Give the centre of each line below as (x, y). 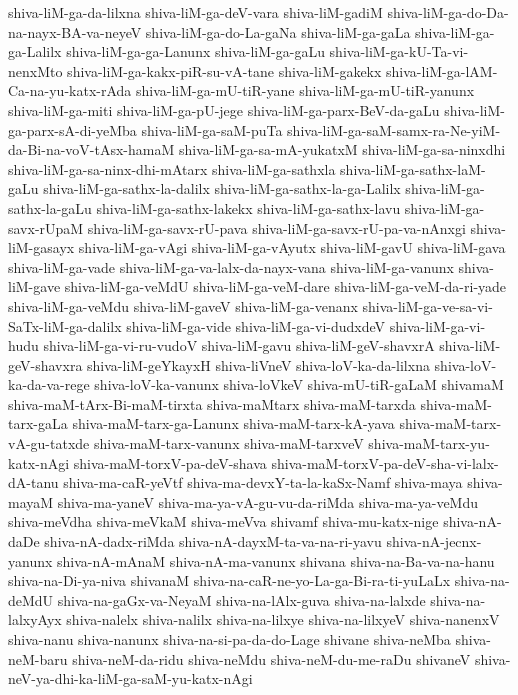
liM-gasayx (41, 247)
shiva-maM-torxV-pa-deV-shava (170, 462)
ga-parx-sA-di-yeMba (72, 129)
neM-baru (38, 658)
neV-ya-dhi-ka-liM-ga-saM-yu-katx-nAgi (130, 678)
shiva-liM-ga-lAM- (442, 70)
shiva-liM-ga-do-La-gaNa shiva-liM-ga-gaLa (278, 31)
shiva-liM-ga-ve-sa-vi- (427, 305)
